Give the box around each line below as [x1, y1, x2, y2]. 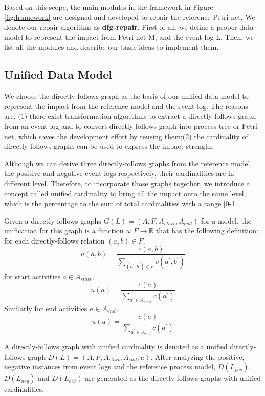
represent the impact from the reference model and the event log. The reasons [4, 100, 248, 111]
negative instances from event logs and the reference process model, [4, 361, 216, 372]
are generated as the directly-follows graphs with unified [85, 372, 261, 383]
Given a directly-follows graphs [4, 215, 101, 226]
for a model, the [201, 215, 251, 226]
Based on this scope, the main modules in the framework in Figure [4, 2, 213, 12]
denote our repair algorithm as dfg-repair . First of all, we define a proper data [4, 21, 254, 32]
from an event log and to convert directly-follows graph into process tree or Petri [4, 120, 257, 131]
